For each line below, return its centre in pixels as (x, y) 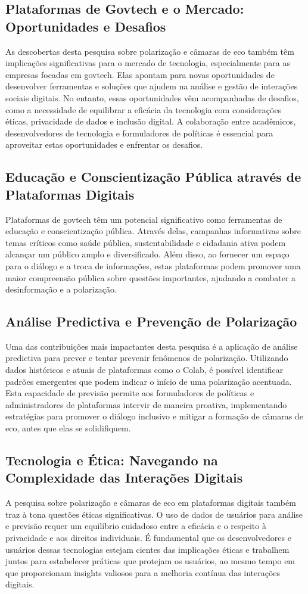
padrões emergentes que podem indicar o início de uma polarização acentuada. (149, 381)
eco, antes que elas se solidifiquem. (68, 428)
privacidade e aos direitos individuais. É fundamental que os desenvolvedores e (148, 538)
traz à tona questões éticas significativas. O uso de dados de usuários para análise (154, 514)
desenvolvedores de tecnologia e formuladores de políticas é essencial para (139, 133)
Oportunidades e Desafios (86, 26)
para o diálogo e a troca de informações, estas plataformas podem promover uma (153, 265)
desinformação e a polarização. (61, 289)
